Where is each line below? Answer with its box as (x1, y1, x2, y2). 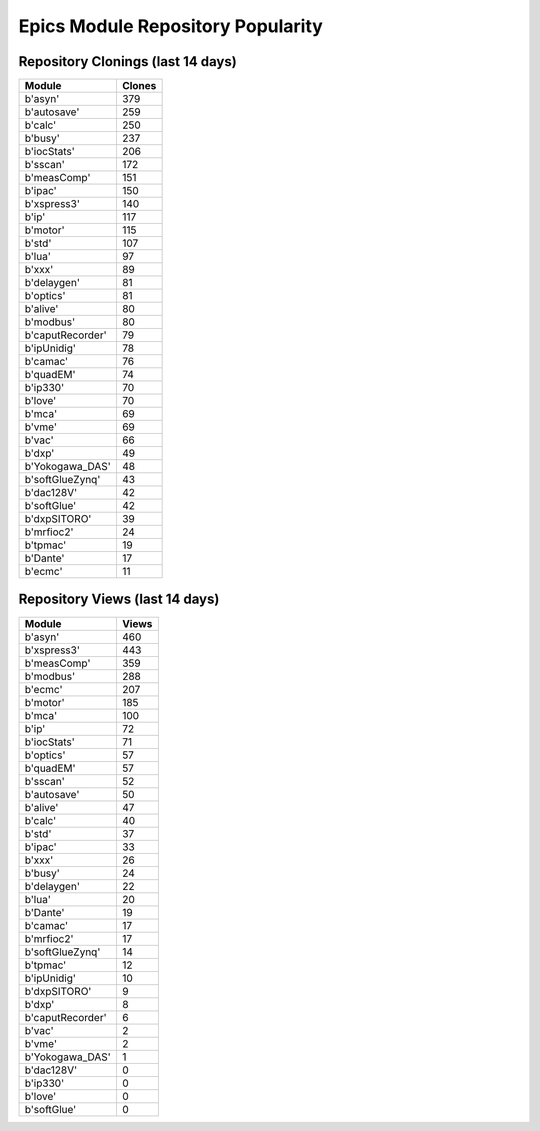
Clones (121, 79, 157, 93)
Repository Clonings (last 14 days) (18, 53, 237, 70)
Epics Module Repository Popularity (18, 15, 324, 37)
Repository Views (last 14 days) (18, 591, 220, 608)
